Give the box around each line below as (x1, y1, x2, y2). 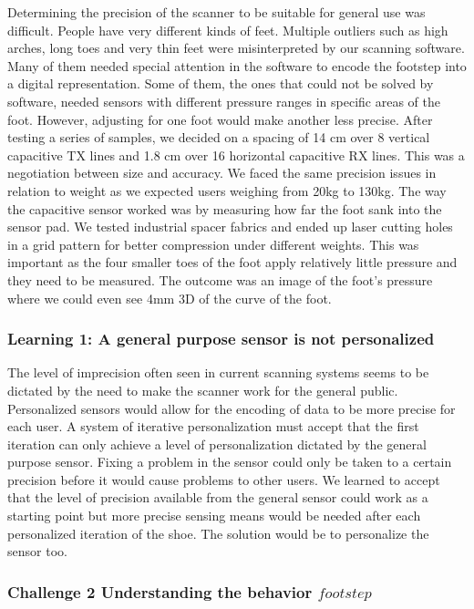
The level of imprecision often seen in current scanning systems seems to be (7, 363, 429, 382)
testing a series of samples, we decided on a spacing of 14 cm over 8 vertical (7, 128, 430, 147)
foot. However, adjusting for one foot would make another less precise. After (7, 109, 433, 129)
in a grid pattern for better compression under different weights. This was (7, 234, 419, 253)
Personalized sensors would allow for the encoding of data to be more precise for (7, 398, 456, 418)
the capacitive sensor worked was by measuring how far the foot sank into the (7, 199, 442, 218)
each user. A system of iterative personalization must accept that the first (7, 417, 419, 436)
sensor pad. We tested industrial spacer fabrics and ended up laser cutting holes (7, 217, 453, 236)
